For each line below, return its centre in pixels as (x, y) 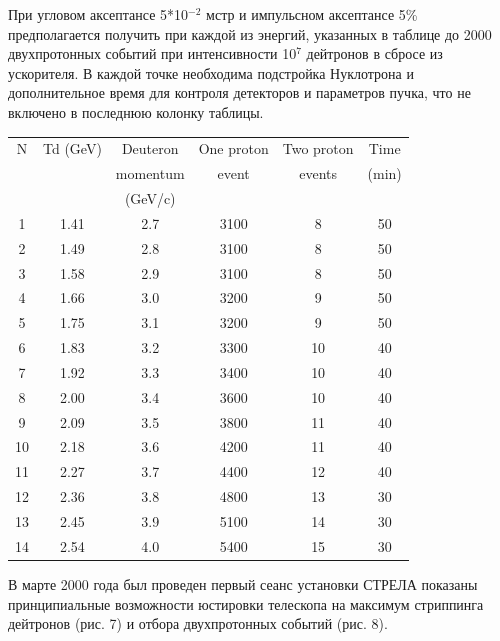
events (318, 173)
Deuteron (150, 148)
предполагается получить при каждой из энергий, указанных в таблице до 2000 (250, 33)
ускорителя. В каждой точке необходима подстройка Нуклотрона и (211, 72)
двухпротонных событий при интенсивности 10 (152, 53)
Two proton (318, 148)
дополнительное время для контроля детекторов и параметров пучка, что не (239, 92)
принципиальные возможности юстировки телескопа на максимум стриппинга (246, 603)
